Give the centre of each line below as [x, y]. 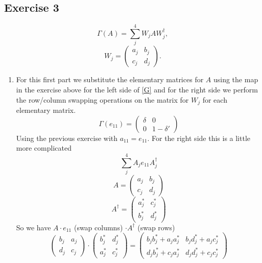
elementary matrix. [46, 110]
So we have [33, 227]
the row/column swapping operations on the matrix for [102, 99]
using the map [236, 79]
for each [215, 99]
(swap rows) [156, 227]
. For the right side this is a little [199, 138]
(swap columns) [98, 227]
